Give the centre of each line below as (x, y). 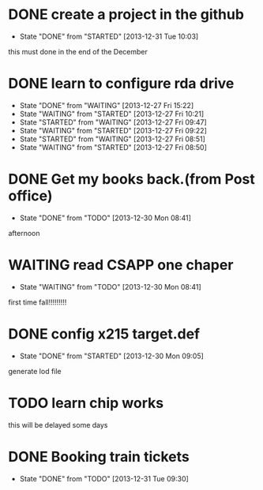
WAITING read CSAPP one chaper (121, 265)
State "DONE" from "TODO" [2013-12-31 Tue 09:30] (104, 478)
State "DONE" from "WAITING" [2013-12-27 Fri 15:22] (107, 105)
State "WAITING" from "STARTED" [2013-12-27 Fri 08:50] (113, 147)
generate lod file (35, 371)
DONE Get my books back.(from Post (131, 180)
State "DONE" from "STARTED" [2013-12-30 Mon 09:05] (111, 356)
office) (30, 196)
